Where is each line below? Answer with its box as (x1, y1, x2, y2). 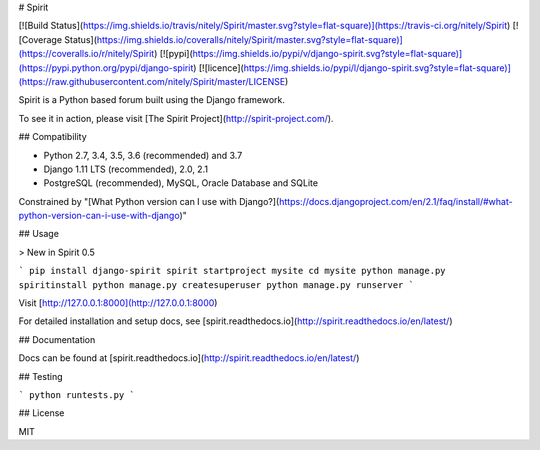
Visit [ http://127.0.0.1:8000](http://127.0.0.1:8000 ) (18, 297, 218, 309)
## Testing (18, 370, 63, 382)
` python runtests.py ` (18, 389, 135, 400)
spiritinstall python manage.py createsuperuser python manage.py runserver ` (18, 279, 415, 290)
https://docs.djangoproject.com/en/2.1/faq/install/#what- (278, 195, 514, 207)
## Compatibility (18, 131, 87, 143)
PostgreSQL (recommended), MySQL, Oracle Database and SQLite (43, 177, 319, 189)
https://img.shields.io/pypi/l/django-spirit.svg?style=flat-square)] (243, 61, 512, 74)
